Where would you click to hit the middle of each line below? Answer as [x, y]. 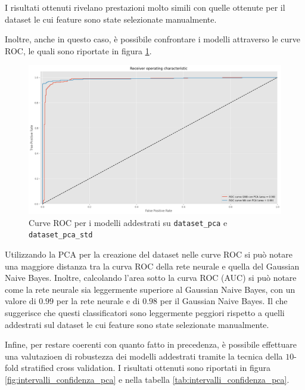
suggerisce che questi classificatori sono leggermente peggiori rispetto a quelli [145, 312]
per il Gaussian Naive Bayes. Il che [224, 301]
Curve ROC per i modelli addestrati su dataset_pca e [128, 222]
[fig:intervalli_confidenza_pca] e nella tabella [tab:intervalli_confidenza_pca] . [147, 379]
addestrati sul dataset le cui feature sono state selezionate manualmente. [137, 324]
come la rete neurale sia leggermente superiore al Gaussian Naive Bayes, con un [150, 289]
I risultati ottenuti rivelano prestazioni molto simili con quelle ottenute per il [145, 7]
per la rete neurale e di [98, 301]
